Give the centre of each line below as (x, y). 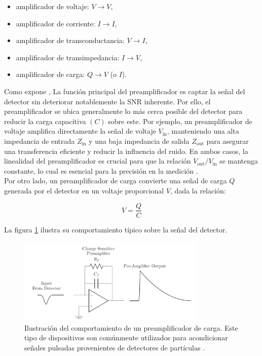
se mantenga (239, 161)
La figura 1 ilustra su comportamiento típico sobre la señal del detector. (116, 229)
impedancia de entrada (40, 141)
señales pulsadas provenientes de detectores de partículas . (115, 347)
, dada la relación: (198, 190)
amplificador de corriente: (55, 23)
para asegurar (228, 141)
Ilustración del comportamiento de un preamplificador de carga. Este (131, 327)
